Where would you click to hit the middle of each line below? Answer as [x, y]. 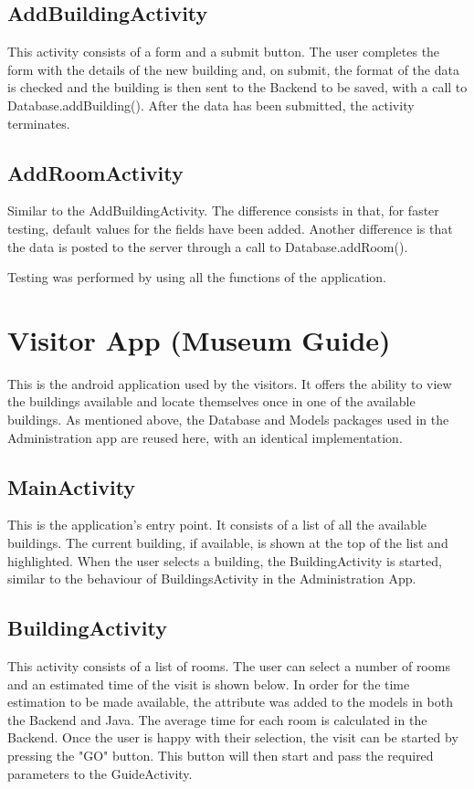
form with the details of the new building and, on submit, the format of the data [233, 69]
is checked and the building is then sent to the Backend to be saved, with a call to [237, 87]
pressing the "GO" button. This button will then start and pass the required [221, 755]
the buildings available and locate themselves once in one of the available [211, 401]
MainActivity [72, 486]
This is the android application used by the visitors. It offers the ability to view [230, 383]
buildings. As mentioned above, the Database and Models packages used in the [228, 420]
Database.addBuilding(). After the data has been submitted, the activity [211, 105]
